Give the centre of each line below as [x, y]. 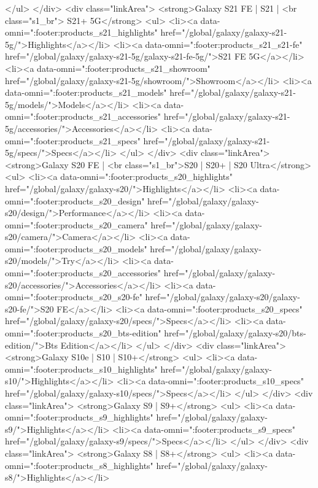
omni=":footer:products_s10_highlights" [81, 369]
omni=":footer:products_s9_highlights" [79, 417]
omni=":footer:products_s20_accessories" [83, 273]
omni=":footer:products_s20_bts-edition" [83, 333]
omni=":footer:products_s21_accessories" [83, 116]
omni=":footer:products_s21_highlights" [81, 32]
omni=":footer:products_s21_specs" [73, 140]
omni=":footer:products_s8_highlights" [79, 465]
